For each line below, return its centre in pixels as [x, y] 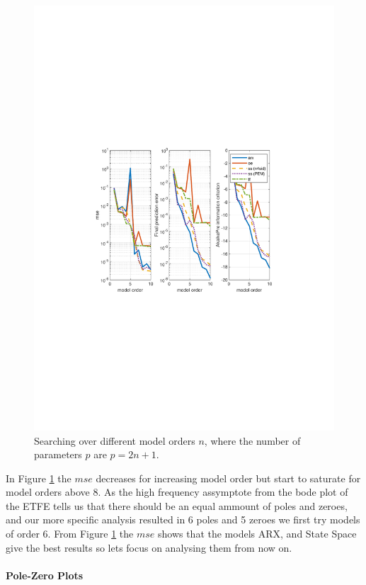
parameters [58, 454]
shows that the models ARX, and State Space [257, 534]
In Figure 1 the [39, 478]
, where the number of [252, 440]
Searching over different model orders [115, 440]
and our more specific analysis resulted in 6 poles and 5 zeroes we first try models [183, 519]
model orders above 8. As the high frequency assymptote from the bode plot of [177, 492]
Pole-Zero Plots [45, 575]
